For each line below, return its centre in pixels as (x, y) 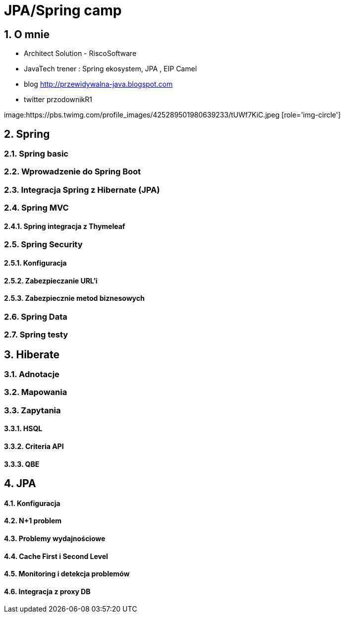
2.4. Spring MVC (36, 208)
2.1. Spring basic (36, 154)
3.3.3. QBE (22, 464)
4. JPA (20, 484)
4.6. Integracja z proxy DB (47, 591)
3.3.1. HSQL (23, 429)
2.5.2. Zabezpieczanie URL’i (51, 280)
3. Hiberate (32, 354)
